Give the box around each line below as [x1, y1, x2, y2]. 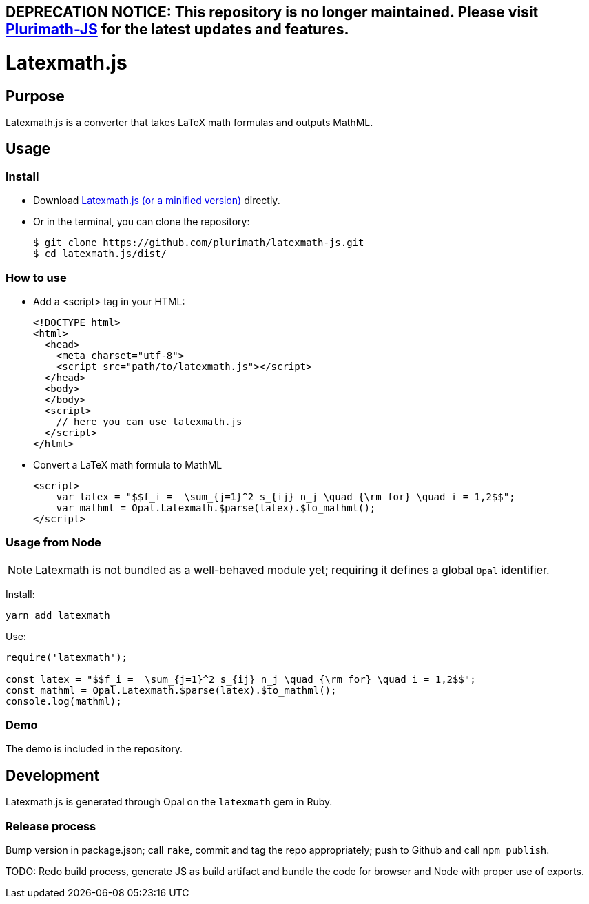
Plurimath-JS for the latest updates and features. [6, 21, 349, 38]
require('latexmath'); [6, 651, 128, 663]
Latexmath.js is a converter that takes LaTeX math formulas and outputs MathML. [6, 116, 373, 128]
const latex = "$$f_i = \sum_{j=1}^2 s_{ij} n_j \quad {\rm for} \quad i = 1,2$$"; [6, 673, 476, 685]
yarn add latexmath [6, 609, 110, 621]
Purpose [6, 87, 65, 105]
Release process [6, 819, 96, 833]
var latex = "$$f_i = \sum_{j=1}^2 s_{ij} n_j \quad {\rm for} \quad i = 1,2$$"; [56, 491, 515, 502]
